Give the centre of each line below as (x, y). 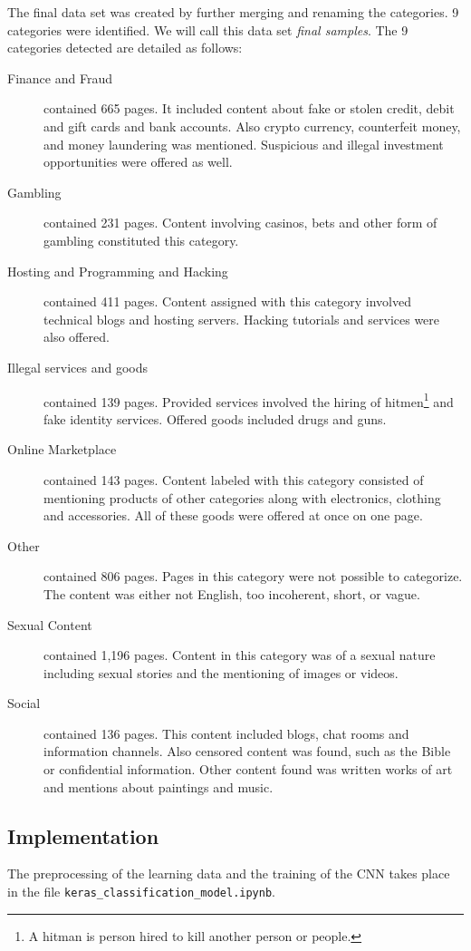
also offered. (77, 337)
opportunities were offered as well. (138, 162)
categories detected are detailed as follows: (125, 48)
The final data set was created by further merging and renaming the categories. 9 (233, 12)
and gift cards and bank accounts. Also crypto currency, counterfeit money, (252, 126)
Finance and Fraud (60, 78)
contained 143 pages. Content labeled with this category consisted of (234, 479)
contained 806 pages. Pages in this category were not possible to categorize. (253, 576)
